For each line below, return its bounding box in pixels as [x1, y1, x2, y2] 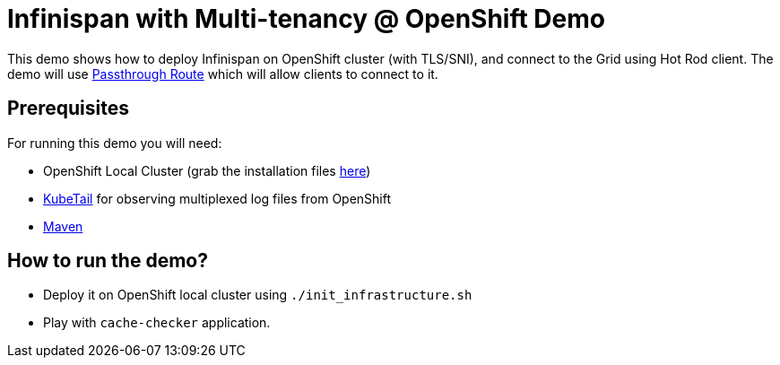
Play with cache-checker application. [43, 315, 271, 331]
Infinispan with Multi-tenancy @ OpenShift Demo [7, 4, 605, 34]
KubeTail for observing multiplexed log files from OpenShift [43, 190, 392, 206]
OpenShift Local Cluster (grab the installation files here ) [43, 162, 371, 178]
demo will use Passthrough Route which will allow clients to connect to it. [7, 65, 438, 82]
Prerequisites [7, 97, 129, 120]
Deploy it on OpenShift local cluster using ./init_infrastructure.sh [43, 287, 472, 303]
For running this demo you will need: [7, 135, 222, 151]
